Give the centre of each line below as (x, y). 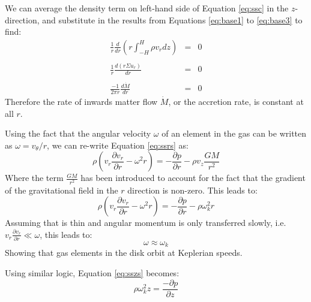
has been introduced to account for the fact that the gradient (193, 178)
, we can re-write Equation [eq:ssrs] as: (118, 145)
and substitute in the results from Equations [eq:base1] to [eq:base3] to (172, 19)
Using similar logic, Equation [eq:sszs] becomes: (92, 273)
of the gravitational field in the (62, 190)
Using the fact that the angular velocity (78, 133)
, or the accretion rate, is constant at (236, 101)
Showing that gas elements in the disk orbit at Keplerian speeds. (124, 253)
